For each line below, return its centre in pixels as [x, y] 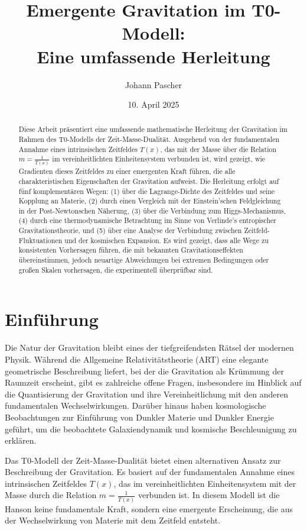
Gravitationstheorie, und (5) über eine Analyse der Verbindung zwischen [130, 230]
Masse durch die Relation [51, 495]
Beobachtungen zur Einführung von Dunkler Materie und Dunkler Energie [139, 417]
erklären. [21, 440]
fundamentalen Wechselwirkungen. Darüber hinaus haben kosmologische [135, 405]
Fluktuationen [40, 240]
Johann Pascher [153, 84]
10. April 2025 [153, 104]
